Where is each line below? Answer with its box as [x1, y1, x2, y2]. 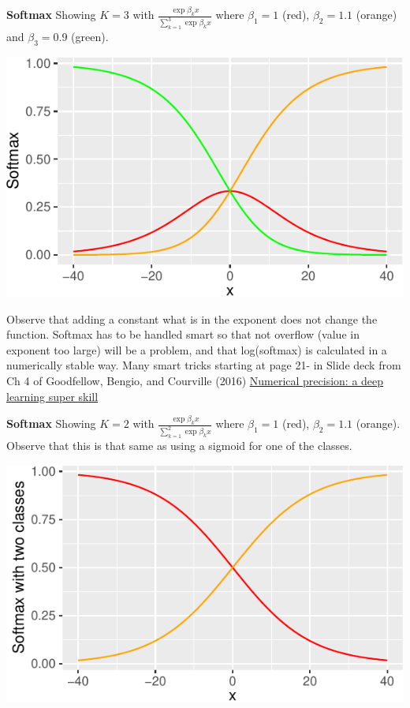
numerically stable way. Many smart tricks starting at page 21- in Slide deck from [6, 357, 401, 373]
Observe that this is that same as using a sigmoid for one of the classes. [6, 437, 352, 454]
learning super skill [6, 388, 99, 404]
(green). [71, 28, 109, 45]
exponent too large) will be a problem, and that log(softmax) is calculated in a [6, 341, 387, 358]
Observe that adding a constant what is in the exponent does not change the [6, 310, 378, 327]
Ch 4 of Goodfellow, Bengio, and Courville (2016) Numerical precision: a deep [6, 372, 384, 388]
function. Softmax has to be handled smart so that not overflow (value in [6, 326, 360, 343]
